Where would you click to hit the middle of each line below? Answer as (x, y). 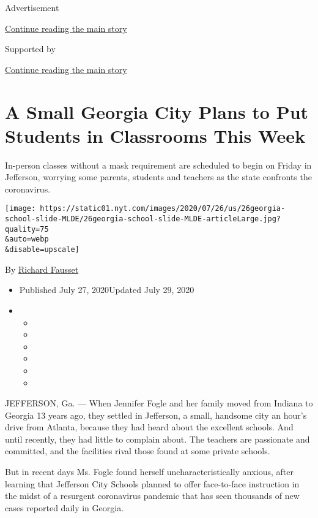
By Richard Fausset (42, 269)
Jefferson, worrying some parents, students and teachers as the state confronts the (158, 177)
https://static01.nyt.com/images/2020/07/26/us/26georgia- (163, 209)
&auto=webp (27, 239)
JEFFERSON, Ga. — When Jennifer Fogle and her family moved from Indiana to (159, 403)
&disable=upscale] (42, 250)
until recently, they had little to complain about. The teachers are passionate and (157, 439)
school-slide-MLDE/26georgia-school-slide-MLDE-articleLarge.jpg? (143, 219)
